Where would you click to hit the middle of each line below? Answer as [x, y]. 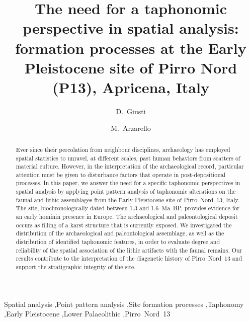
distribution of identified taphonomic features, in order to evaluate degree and [118, 242]
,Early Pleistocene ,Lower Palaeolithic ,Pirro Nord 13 [87, 314]
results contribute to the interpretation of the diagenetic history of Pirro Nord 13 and [129, 258]
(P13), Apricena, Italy [131, 87]
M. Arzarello [131, 128]
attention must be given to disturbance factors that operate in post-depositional [121, 174]
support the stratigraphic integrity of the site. [76, 267]
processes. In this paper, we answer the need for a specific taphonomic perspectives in [128, 183]
